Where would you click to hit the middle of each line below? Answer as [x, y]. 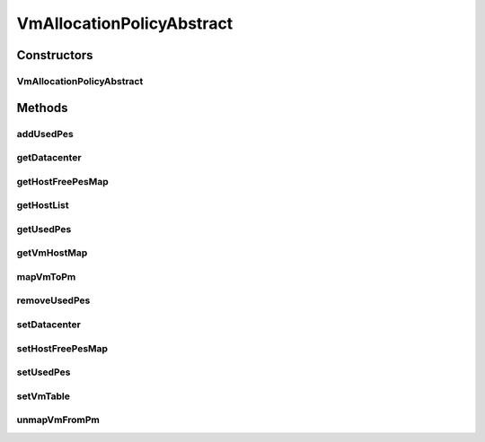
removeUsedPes [53, 300]
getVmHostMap [52, 253]
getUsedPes [44, 229]
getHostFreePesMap [63, 181]
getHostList [43, 205]
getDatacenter [49, 158]
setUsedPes [44, 372]
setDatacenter [48, 325]
